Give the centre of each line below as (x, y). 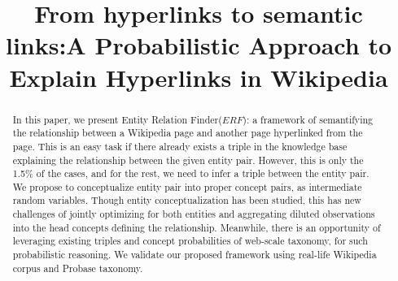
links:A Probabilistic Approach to (199, 45)
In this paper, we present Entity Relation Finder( (117, 119)
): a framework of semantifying (308, 119)
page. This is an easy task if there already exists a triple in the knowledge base (180, 146)
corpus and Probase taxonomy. (78, 268)
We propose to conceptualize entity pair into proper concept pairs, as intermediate (187, 186)
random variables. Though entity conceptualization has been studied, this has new (187, 200)
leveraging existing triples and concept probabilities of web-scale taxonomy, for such (190, 241)
